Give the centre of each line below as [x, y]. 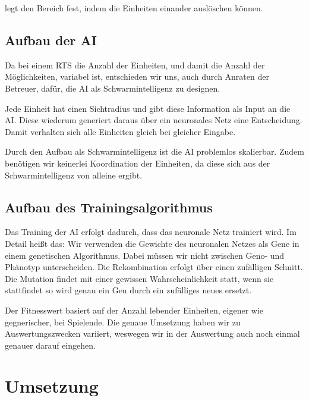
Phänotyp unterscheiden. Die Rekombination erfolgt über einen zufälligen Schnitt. [154, 267]
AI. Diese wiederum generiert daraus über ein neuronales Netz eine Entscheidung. [154, 120]
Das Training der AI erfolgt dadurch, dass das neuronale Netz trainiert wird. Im [151, 232]
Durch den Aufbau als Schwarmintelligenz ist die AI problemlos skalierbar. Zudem [154, 151]
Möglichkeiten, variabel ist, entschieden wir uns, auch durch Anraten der [137, 76]
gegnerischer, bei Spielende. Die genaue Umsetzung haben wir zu [123, 322]
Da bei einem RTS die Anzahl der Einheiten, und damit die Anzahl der [135, 65]
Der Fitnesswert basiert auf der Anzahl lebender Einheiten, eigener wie [134, 310]
